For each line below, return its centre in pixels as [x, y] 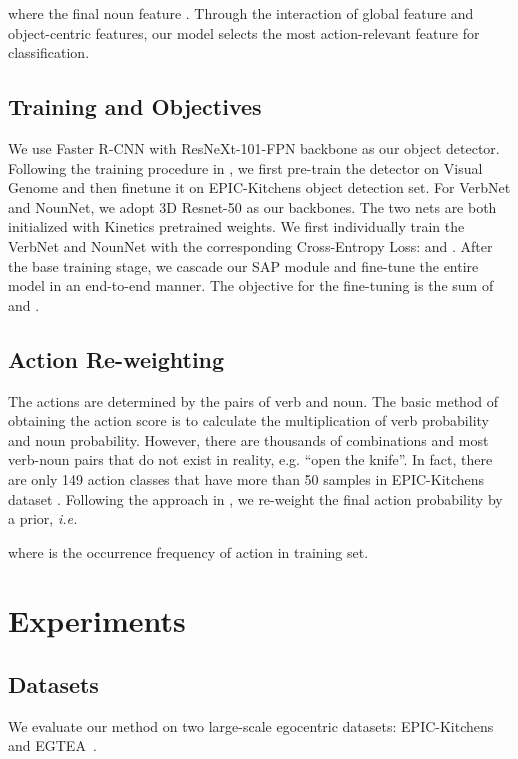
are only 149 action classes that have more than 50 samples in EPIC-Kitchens [246, 478]
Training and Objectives [135, 106]
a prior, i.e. [43, 518]
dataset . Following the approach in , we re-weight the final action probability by [255, 498]
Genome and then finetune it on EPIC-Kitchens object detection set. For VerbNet [259, 187]
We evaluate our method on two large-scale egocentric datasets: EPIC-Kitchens [251, 725]
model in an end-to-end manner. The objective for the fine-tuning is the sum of [251, 285]
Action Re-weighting [116, 358]
